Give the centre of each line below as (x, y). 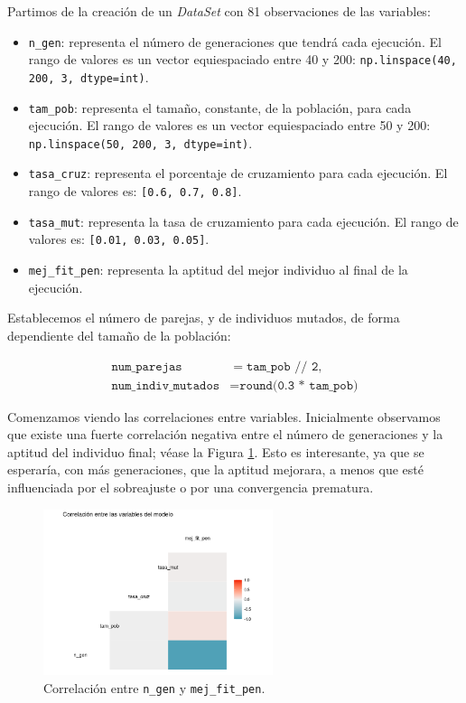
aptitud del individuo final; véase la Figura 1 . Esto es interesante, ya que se (216, 451)
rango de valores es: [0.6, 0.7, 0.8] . (135, 191)
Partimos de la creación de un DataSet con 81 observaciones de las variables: (219, 11)
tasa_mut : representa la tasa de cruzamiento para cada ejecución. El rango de (243, 221)
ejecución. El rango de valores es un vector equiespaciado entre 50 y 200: (229, 125)
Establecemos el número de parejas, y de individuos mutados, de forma (204, 318)
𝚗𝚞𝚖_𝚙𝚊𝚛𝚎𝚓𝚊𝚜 (147, 366)
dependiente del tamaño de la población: (119, 335)
